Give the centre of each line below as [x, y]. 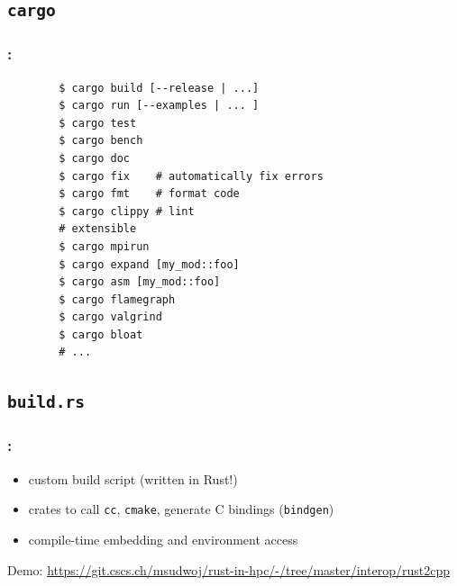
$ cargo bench [101, 141]
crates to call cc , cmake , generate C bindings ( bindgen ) [181, 509]
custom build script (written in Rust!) [133, 478]
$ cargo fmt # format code [149, 194]
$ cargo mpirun [104, 246]
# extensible [98, 229]
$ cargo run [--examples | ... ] [159, 106]
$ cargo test [98, 123]
